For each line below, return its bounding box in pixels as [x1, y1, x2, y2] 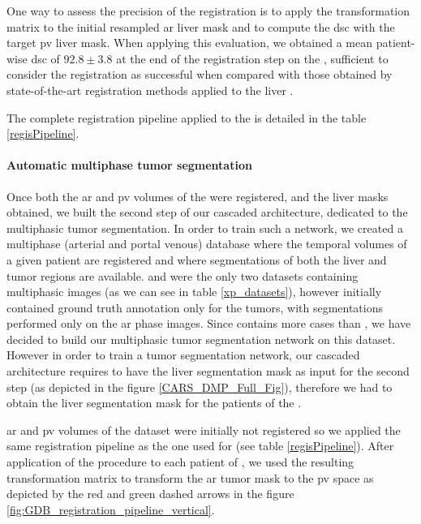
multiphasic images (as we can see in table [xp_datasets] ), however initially [6, 283, 382, 300]
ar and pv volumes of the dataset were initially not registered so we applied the [6, 421, 401, 438]
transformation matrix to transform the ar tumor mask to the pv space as [6, 469, 374, 486]
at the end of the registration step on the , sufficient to [116, 49, 389, 67]
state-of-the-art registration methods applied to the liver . [6, 81, 294, 98]
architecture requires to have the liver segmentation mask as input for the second [6, 363, 410, 380]
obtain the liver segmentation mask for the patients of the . [6, 394, 302, 411]
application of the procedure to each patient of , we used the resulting [6, 453, 354, 470]
